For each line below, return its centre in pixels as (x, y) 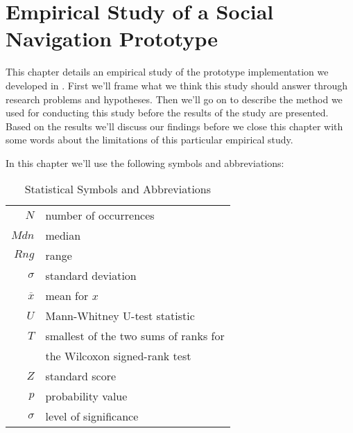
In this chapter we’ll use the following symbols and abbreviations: (145, 162)
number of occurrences (100, 215)
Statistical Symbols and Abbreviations (118, 189)
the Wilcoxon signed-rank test (118, 356)
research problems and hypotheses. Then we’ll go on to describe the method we (174, 99)
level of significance (92, 416)
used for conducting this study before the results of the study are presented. (167, 113)
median (63, 236)
